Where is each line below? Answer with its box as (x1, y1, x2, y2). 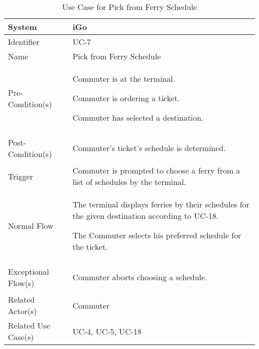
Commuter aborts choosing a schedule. (72, 271, 207, 283)
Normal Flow (8, 219, 54, 231)
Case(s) (8, 331, 34, 343)
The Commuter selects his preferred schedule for (72, 229, 242, 241)
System (8, 21, 37, 32)
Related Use (8, 320, 50, 331)
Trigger (8, 170, 33, 182)
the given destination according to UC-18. (72, 210, 219, 221)
